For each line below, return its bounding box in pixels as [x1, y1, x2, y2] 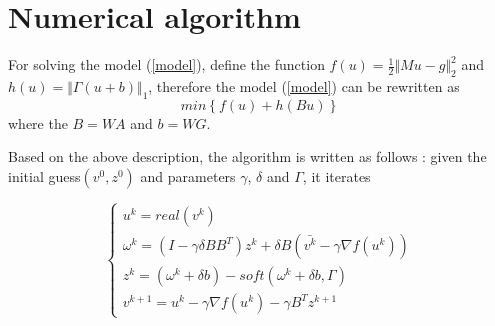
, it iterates [302, 165, 371, 186]
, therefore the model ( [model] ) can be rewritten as [148, 75, 460, 96]
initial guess [8, 165, 81, 186]
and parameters [140, 165, 236, 186]
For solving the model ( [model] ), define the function [8, 54, 325, 75]
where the [8, 112, 68, 133]
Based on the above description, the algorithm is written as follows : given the [8, 146, 487, 167]
